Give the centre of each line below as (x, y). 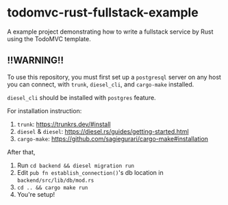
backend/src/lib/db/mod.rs (55, 180)
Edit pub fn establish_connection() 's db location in (90, 172)
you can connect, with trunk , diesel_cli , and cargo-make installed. (101, 84)
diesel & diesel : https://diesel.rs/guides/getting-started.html (103, 131)
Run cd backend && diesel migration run (76, 165)
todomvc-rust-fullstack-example (103, 13)
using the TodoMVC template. (49, 38)
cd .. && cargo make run (52, 188)
